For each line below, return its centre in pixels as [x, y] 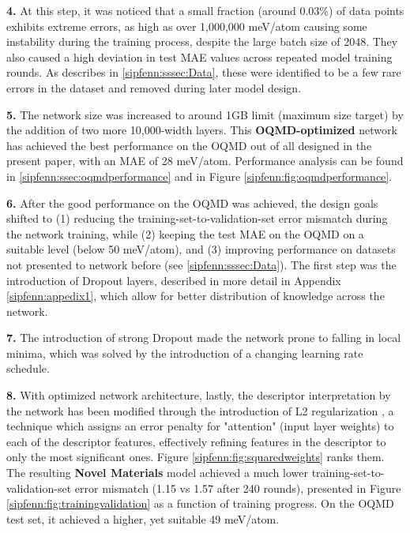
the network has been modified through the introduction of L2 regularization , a [200, 410]
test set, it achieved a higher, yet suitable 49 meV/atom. [143, 518]
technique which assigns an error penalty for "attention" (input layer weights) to [200, 426]
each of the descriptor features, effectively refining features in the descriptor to [196, 441]
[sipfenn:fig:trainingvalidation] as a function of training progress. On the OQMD [200, 503]
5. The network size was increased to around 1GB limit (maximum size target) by [205, 114]
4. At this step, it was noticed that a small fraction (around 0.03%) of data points [205, 10]
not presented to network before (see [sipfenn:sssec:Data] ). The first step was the [201, 264]
